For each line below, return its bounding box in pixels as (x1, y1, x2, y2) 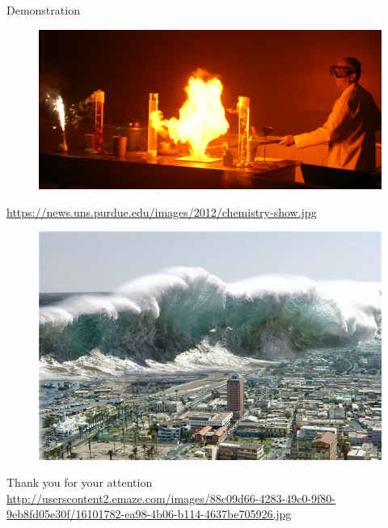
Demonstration (6, 2, 80, 18)
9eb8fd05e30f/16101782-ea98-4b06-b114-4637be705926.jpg (6, 505, 292, 522)
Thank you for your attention (6, 474, 153, 491)
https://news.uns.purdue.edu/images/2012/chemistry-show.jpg (6, 203, 317, 220)
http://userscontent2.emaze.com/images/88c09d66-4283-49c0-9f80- (6, 489, 335, 506)
